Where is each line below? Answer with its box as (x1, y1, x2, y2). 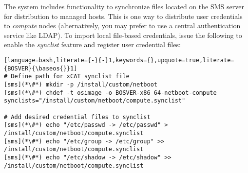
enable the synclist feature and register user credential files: (4, 39, 181, 50)
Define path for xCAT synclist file (11, 73, 130, 80)
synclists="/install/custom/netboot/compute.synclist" (4, 97, 186, 104)
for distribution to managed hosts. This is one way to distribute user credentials (4, 11, 243, 21)
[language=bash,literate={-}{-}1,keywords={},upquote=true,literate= (4, 56, 234, 64)
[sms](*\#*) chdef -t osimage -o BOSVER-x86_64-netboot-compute (4, 89, 217, 96)
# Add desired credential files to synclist (4, 113, 151, 121)
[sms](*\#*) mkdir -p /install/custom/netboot (4, 81, 157, 88)
